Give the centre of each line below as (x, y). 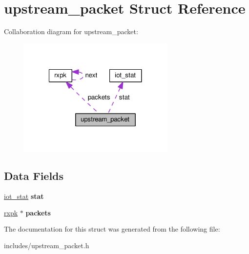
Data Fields (34, 176)
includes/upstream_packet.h (47, 245)
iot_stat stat (24, 196)
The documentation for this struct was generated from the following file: (112, 229)
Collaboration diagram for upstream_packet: (71, 31)
